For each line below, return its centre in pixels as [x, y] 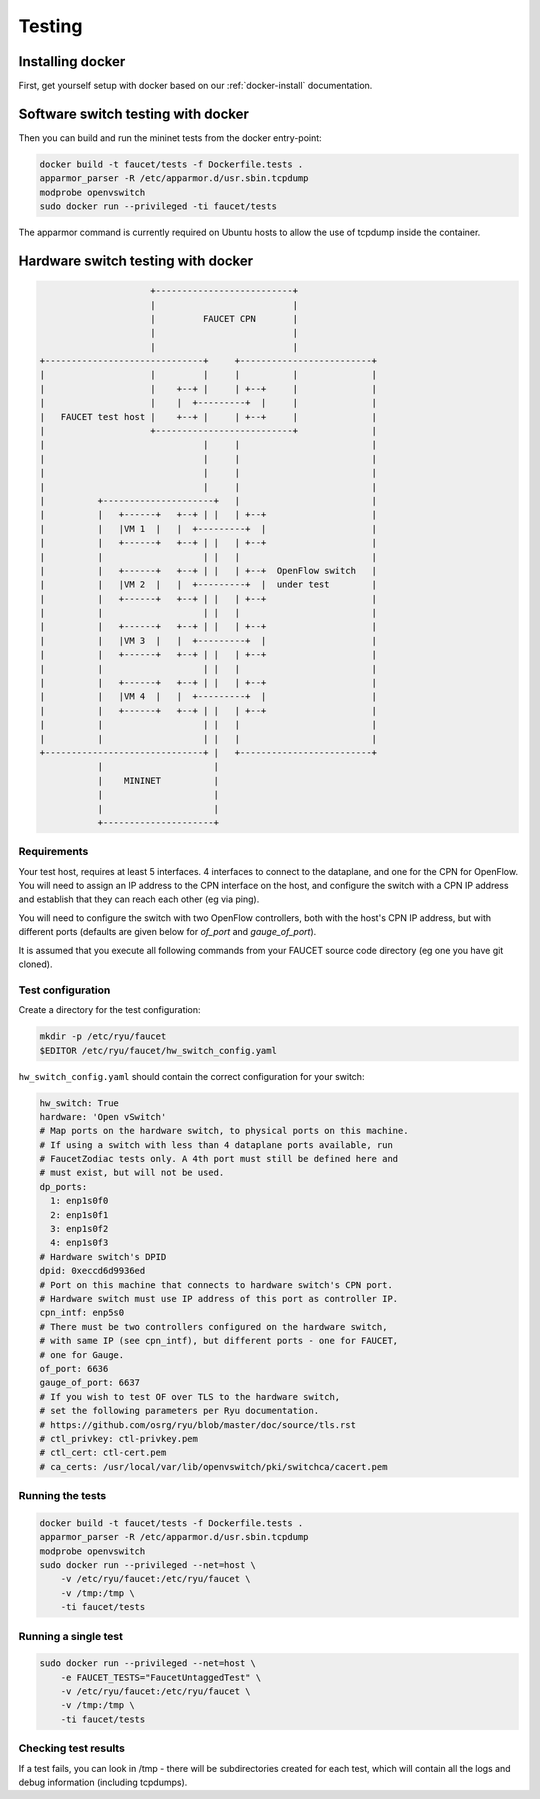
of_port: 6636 [74, 1368]
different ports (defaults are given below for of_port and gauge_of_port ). [167, 932]
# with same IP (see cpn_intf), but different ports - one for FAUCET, [219, 1341]
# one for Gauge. [82, 1354]
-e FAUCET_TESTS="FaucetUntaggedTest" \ [161, 1677]
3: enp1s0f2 [79, 1229]
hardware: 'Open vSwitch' [103, 1116]
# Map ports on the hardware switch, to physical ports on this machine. [224, 1131]
